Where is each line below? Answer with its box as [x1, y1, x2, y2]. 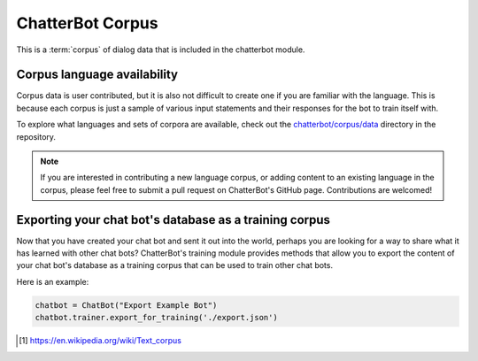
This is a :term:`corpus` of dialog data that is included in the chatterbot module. [16, 44, 305, 55]
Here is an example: [16, 276, 89, 287]
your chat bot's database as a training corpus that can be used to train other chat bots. [16, 260, 334, 271]
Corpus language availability [16, 67, 179, 82]
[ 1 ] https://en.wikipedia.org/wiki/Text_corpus [19, 335, 181, 346]
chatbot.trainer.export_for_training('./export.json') [35, 312, 278, 323]
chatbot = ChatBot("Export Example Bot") [35, 300, 218, 310]
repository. [16, 131, 57, 142]
